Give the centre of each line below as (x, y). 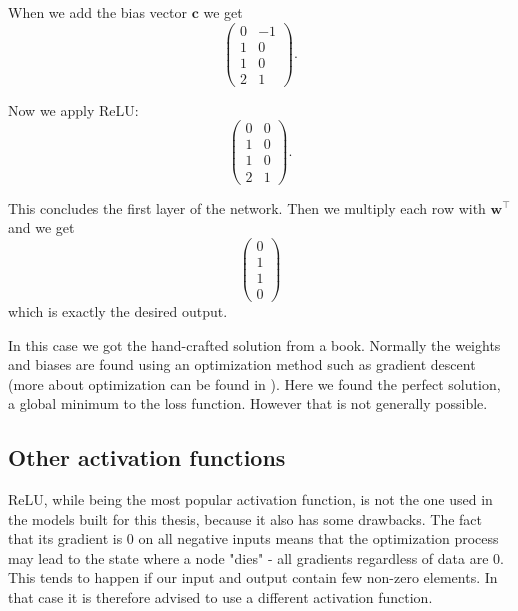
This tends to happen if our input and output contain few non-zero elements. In (253, 577)
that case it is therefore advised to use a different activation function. (220, 597)
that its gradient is (65, 538)
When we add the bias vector (97, 12)
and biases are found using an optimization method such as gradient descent (242, 364)
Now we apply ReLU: (73, 109)
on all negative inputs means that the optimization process (318, 538)
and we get (41, 227)
